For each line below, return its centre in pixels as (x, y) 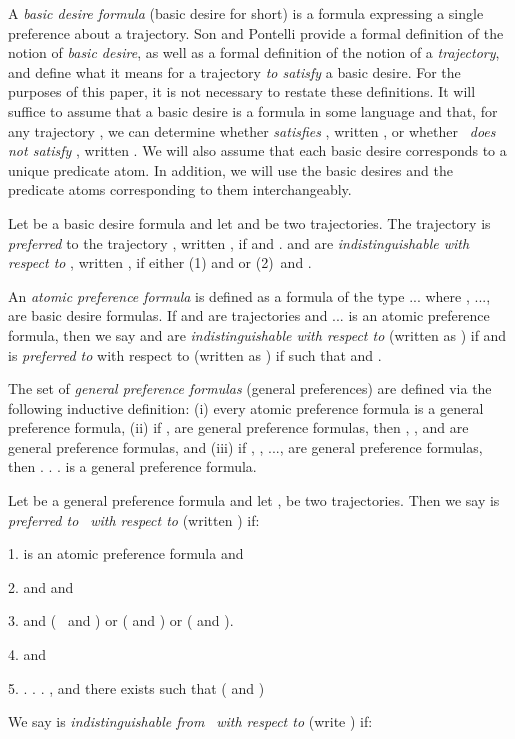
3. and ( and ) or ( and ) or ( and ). (121, 620)
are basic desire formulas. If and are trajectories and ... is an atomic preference (249, 315)
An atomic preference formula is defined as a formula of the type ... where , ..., (249, 295)
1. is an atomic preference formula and (126, 553)
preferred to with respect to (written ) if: (134, 519)
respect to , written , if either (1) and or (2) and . (160, 262)
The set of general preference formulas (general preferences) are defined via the (250, 388)
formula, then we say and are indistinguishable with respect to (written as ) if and (257, 334)
